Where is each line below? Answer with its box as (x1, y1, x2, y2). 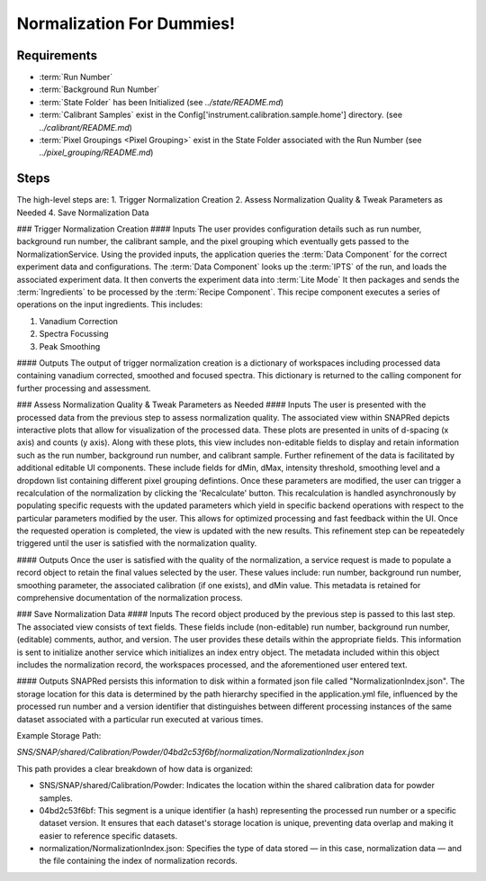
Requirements (16, 48, 98, 63)
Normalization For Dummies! (16, 14, 236, 33)
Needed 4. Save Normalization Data (16, 207, 149, 218)
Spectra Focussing (39, 329, 109, 340)
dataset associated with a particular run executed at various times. (16, 713, 264, 724)
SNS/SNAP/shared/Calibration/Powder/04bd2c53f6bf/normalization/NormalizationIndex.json (16, 747, 364, 758)
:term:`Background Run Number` (39, 84, 160, 95)
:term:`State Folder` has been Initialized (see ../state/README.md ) (39, 96, 283, 107)
